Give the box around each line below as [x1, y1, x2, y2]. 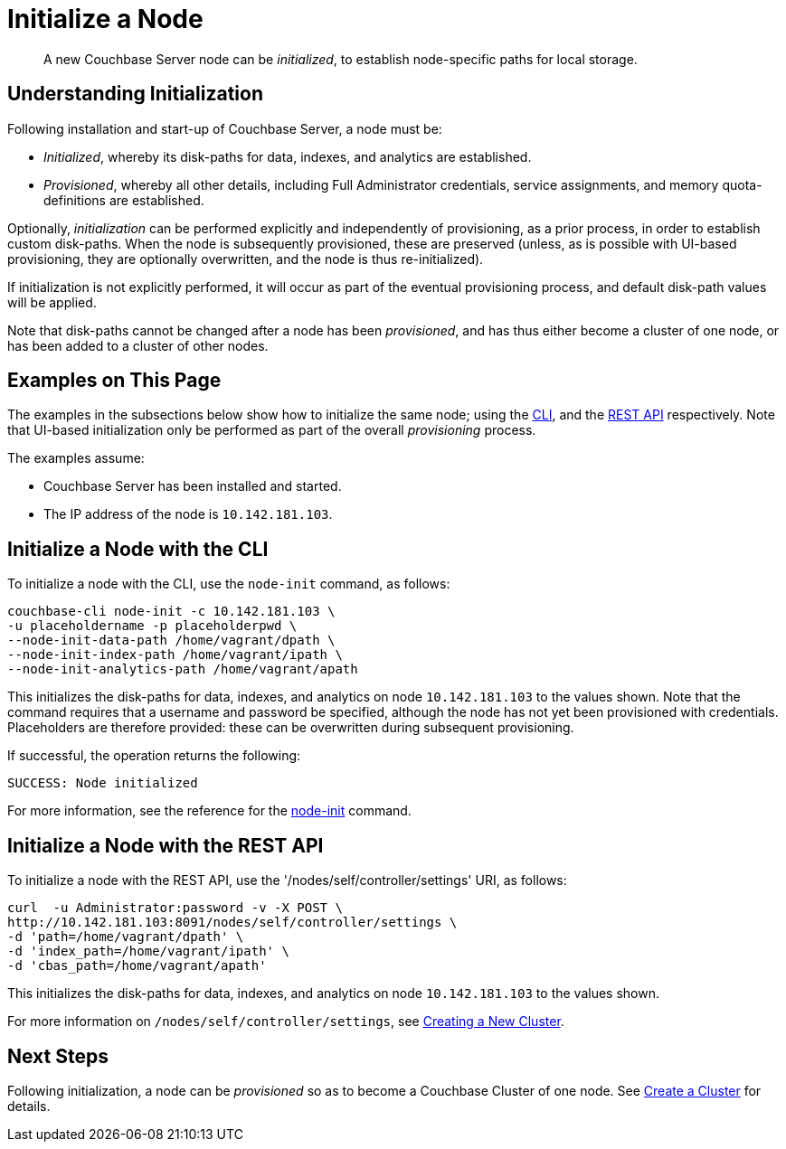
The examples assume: [7, 450, 145, 466]
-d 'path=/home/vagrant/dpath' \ [7, 929, 244, 945]
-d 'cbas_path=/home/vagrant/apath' [7, 958, 267, 974]
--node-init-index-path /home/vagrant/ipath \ [7, 647, 343, 663]
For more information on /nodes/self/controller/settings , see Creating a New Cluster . [7, 1013, 564, 1030]
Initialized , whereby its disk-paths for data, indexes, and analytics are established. [43, 148, 532, 165]
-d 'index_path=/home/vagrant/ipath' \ [7, 944, 289, 959]
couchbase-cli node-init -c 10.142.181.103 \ [7, 604, 336, 619]
